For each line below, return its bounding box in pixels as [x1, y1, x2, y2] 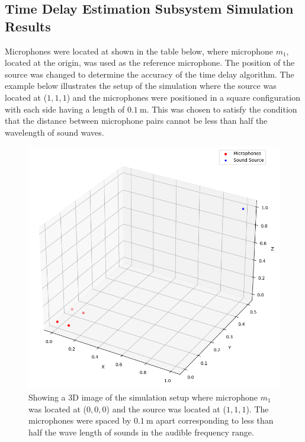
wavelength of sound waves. [5, 126, 104, 138]
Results [5, 17, 51, 35]
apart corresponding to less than [156, 414, 274, 427]
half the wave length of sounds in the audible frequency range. [28, 425, 254, 438]
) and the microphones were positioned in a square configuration [66, 91, 300, 103]
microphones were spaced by [28, 414, 131, 427]
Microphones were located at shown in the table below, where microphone [5, 44, 273, 57]
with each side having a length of [5, 103, 125, 115]
